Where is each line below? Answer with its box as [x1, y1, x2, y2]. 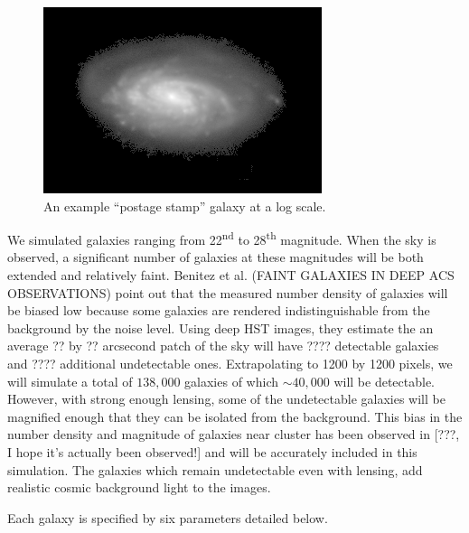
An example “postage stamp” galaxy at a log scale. [43, 196, 326, 215]
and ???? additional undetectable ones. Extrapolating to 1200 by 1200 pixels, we [7, 354, 453, 372]
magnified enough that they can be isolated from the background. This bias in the [7, 407, 463, 425]
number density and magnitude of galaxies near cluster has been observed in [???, [7, 425, 460, 444]
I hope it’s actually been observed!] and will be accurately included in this [7, 442, 417, 461]
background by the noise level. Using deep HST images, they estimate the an [7, 318, 434, 337]
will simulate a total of [7, 371, 133, 390]
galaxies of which [184, 371, 278, 390]
